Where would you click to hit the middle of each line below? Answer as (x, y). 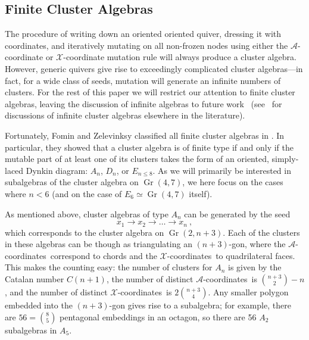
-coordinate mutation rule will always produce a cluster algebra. (180, 57)
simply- (285, 159)
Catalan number (35, 278)
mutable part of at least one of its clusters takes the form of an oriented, (137, 159)
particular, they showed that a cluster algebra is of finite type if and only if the (149, 147)
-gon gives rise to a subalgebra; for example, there (200, 305)
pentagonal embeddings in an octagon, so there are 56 (158, 316)
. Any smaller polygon (248, 291)
